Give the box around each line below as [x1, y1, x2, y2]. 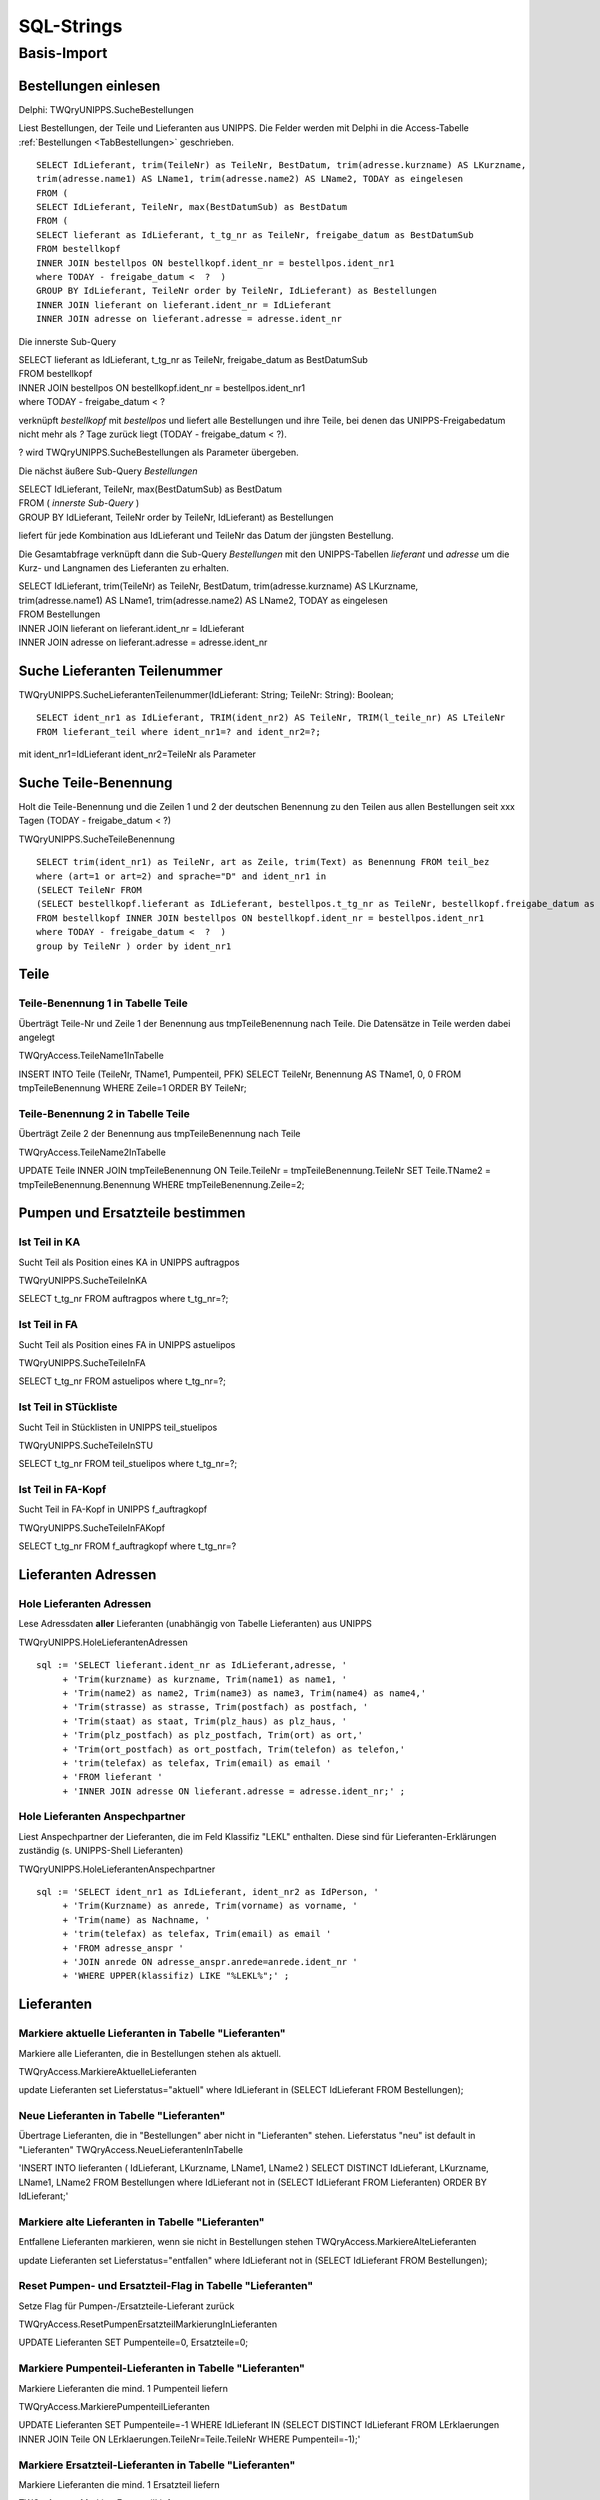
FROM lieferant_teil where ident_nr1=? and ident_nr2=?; [36, 726, 322, 737]
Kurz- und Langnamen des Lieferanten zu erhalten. [18, 562, 229, 574]
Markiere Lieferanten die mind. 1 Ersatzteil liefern [18, 2478, 220, 2490]
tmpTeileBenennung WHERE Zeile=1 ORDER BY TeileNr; [18, 1082, 247, 1094]
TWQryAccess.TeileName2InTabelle [18, 1146, 167, 1158]
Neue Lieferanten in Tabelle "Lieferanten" [18, 2109, 226, 2123]
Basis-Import [18, 44, 108, 62]
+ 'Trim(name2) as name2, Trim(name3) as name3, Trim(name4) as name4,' [62, 1687, 427, 1699]
